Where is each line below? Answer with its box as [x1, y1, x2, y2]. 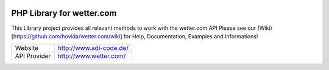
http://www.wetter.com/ [57, 52, 126, 60]
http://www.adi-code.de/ [57, 44, 129, 52]
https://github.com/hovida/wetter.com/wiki [13, 32, 121, 40]
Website [15, 44, 39, 52]
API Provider [15, 52, 51, 60]
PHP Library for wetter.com [11, 8, 117, 18]
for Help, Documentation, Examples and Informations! [123, 32, 258, 40]
